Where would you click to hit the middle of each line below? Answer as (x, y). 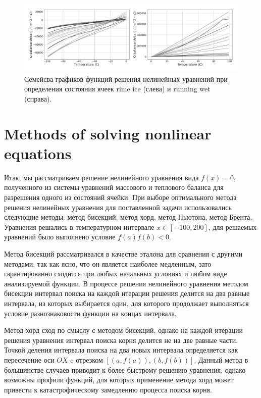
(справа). (38, 98)
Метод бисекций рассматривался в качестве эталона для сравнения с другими (123, 254)
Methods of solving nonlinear (108, 133)
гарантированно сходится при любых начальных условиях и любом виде (116, 273)
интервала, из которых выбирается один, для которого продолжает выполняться (126, 303)
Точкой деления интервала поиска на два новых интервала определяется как (121, 350)
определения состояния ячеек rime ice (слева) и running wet (117, 89)
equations (38, 153)
